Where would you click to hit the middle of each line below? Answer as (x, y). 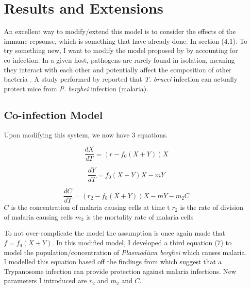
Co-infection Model (53, 114)
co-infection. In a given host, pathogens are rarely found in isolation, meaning (119, 59)
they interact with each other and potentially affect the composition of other (118, 69)
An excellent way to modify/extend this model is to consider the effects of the (120, 31)
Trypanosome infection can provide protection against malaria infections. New (120, 271)
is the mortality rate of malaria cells (140, 216)
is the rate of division (212, 207)
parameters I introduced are (45, 280)
